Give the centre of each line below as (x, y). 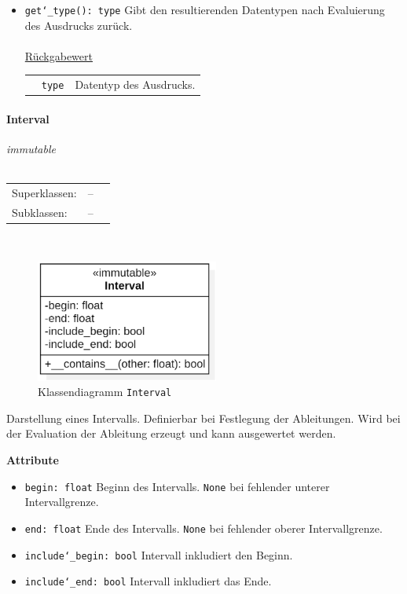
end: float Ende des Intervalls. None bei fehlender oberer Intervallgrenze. (203, 528)
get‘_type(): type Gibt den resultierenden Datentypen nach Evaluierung (205, 9)
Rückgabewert (59, 55)
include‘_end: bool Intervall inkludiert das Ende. (148, 581)
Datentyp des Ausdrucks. (135, 84)
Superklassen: (44, 193)
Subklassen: (40, 212)
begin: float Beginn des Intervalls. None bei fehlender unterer (177, 486)
